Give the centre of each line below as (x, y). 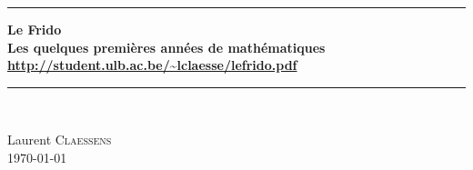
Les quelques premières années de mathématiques (166, 47)
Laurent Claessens (60, 140)
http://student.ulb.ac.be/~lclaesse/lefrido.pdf (152, 65)
